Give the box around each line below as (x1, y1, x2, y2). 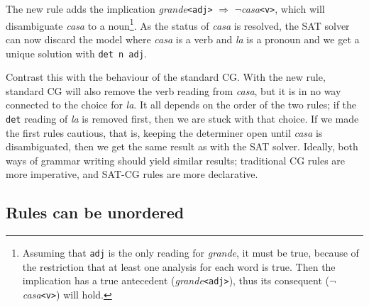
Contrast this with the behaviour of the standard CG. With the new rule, (6, 69, 326, 84)
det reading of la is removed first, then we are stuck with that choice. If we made (6, 111, 359, 125)
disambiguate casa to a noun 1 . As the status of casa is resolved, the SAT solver (6, 16, 350, 33)
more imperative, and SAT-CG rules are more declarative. (6, 167, 258, 182)
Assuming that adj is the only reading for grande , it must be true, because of (22, 245, 359, 260)
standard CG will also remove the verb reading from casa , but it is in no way (6, 83, 341, 98)
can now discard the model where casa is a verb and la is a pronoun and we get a (6, 31, 360, 46)
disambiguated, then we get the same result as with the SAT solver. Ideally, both (6, 139, 358, 154)
